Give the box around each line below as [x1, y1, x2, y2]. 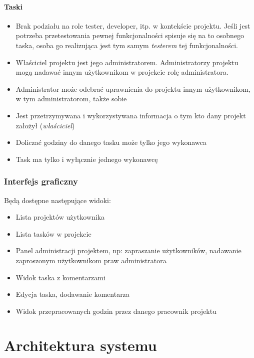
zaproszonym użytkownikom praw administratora [15, 255, 166, 265]
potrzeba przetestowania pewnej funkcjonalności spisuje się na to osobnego [15, 30, 244, 41]
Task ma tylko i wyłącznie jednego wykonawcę [15, 153, 158, 164]
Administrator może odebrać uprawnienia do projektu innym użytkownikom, [15, 83, 250, 94]
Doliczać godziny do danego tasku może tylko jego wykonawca [15, 137, 206, 147]
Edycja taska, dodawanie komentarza [15, 289, 129, 299]
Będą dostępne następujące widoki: [4, 195, 111, 205]
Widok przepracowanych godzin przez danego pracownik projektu [15, 305, 216, 316]
